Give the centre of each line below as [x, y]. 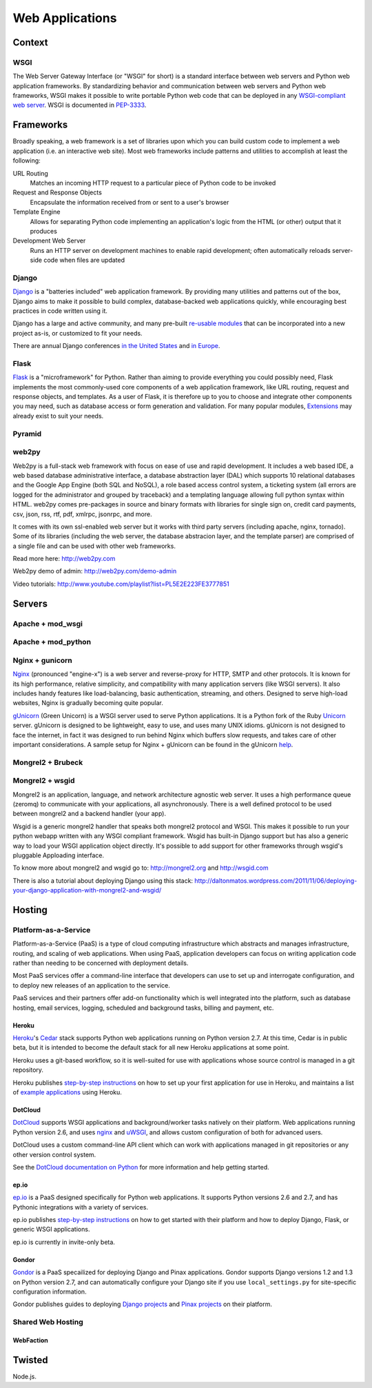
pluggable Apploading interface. [59, 855]
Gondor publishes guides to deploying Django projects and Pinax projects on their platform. [142, 1304]
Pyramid [27, 433]
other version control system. [54, 1154]
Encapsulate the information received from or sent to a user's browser [130, 202]
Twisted [30, 1360]
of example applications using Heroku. [67, 1092]
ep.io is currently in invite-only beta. [64, 1242]
